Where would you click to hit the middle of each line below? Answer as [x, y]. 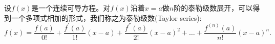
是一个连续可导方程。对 [71, 8]
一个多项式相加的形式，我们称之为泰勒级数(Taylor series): [106, 17]
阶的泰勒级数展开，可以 [213, 8]
